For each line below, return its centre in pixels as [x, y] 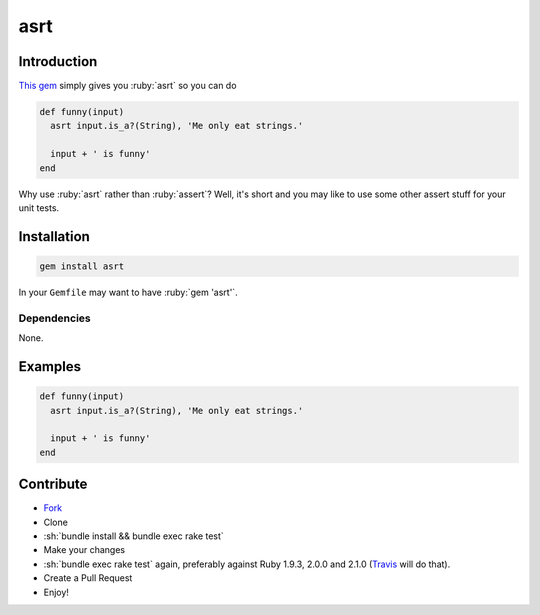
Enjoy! [56, 592]
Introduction [58, 61]
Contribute [53, 484]
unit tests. [39, 207]
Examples [50, 366]
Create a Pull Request [88, 578]
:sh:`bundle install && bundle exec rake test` [133, 536]
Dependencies [55, 318]
